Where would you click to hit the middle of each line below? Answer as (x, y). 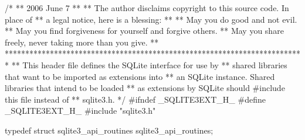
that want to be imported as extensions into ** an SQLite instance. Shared (140, 76)
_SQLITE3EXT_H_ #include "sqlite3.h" (80, 111)
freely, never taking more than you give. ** (82, 42)
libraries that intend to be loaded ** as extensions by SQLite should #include (145, 88)
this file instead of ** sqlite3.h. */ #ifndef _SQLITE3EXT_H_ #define (135, 99)
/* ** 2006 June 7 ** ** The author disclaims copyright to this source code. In (147, 8)
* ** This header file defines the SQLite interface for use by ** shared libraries (146, 64)
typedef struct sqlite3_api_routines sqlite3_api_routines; (109, 130)
